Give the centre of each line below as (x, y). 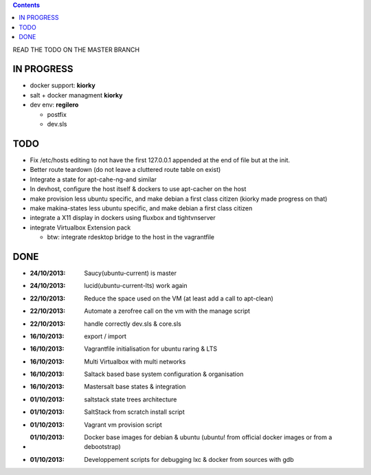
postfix (57, 114)
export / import (105, 336)
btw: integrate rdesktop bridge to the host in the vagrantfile (131, 237)
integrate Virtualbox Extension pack (80, 228)
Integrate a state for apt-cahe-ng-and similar (93, 179)
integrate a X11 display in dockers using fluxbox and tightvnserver (123, 218)
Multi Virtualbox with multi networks (135, 362)
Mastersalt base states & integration (135, 387)
